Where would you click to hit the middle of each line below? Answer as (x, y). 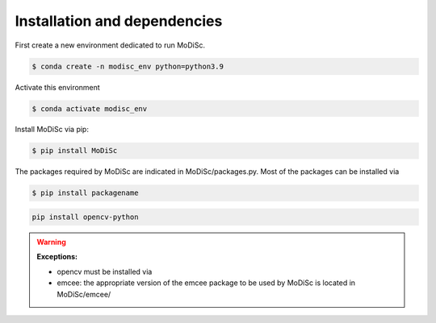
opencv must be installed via (105, 271)
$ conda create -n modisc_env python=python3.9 (128, 66)
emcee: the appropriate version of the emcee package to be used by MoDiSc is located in (206, 283)
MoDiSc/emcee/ (84, 294)
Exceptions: (57, 257)
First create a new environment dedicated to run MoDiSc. (110, 45)
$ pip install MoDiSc (75, 151)
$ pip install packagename (85, 193)
